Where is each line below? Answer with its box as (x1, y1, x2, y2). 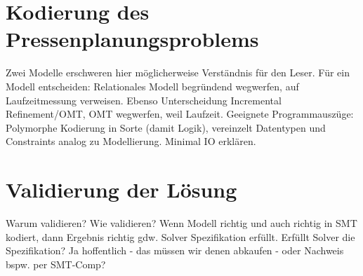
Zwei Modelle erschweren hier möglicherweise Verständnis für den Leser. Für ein (6, 65, 350, 80)
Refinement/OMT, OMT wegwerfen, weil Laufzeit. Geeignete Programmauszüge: (6, 106, 354, 121)
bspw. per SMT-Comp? (6, 256, 106, 271)
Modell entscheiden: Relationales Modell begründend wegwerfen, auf (6, 78, 299, 93)
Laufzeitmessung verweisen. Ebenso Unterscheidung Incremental (6, 92, 282, 107)
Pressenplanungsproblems (6, 25, 259, 53)
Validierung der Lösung (6, 175, 237, 204)
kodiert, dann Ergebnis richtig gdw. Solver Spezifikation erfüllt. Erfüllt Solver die (6, 229, 355, 244)
